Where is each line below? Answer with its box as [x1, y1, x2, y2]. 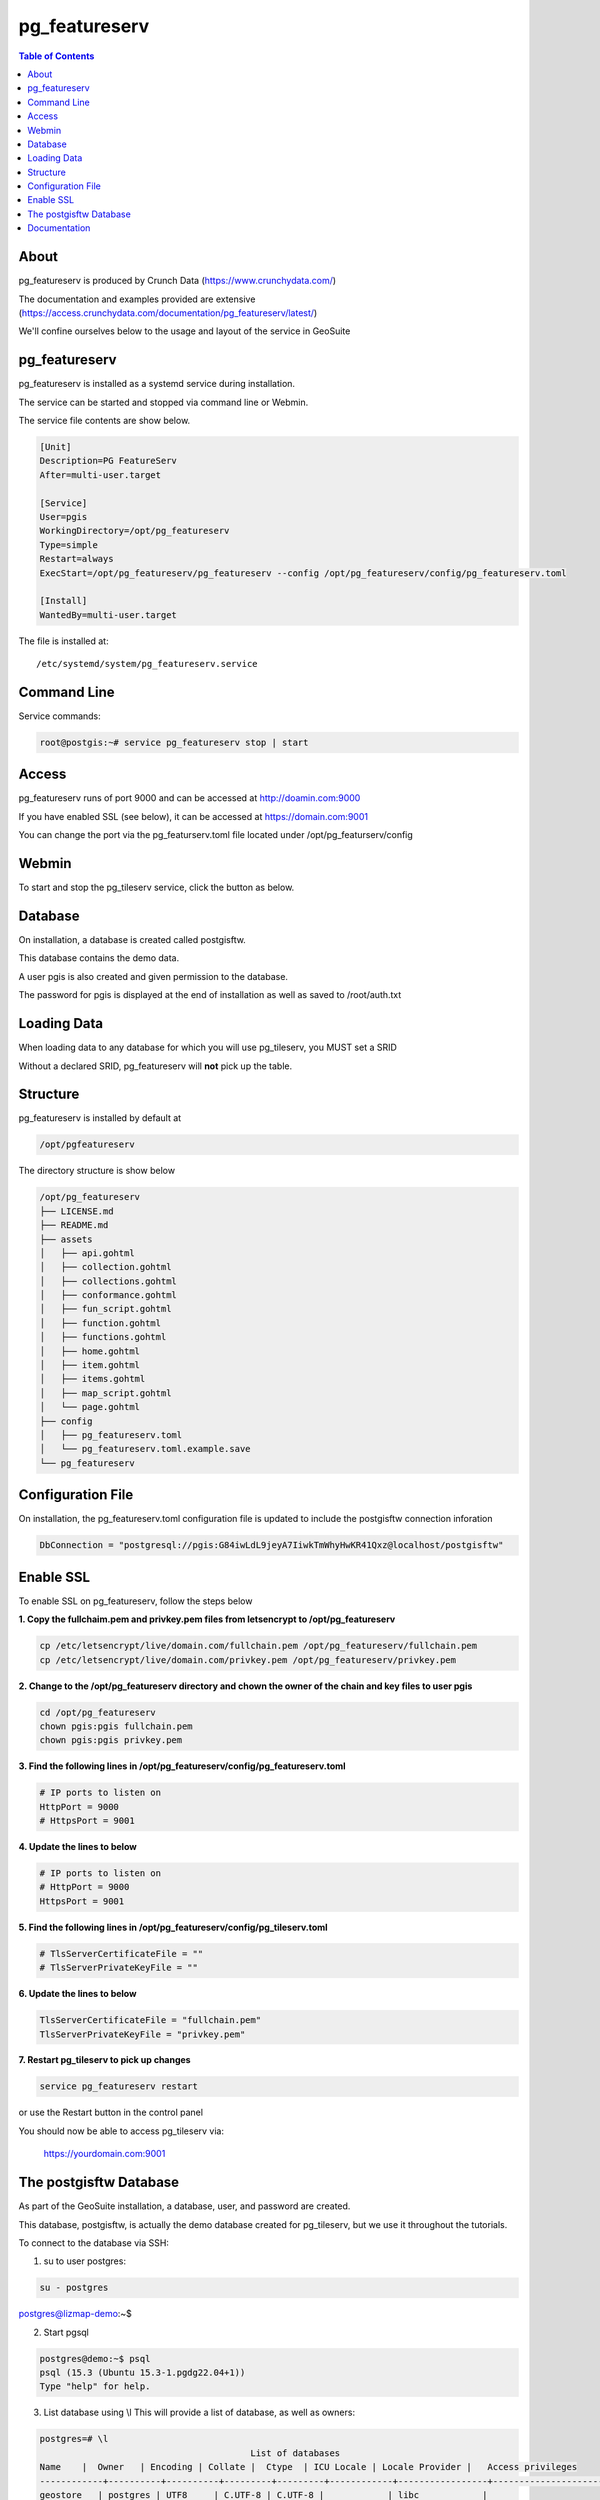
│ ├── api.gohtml [39, 1247, 135, 1259]
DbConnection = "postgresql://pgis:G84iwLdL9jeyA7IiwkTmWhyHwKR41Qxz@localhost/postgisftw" [39, 1540, 504, 1551]
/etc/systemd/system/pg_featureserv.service [36, 658, 259, 670]
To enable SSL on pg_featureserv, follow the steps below [18, 1595, 253, 1607]
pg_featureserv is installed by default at [18, 1112, 182, 1124]
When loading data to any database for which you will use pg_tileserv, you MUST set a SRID [18, 1041, 397, 1054]
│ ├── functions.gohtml [39, 1331, 167, 1343]
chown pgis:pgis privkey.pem [39, 1735, 183, 1746]
